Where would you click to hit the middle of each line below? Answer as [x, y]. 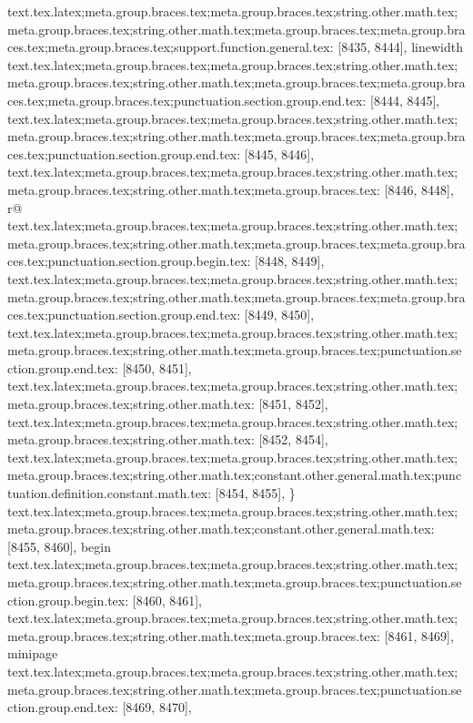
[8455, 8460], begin [59, 546]
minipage [33, 653]
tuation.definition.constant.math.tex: [110, 493]
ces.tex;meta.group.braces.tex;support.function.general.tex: [171, 47]
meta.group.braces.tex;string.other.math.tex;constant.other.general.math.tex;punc [235, 475]
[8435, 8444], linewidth [400, 47]
